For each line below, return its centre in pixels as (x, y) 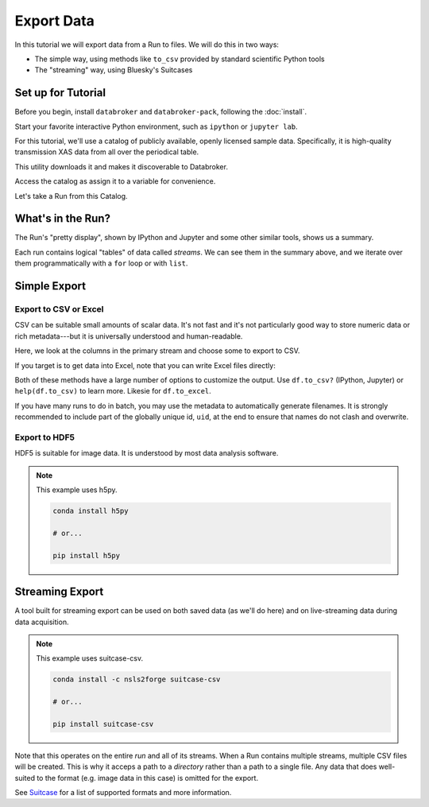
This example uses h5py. (77, 490)
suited (25, 778)
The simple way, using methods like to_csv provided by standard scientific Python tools (180, 59)
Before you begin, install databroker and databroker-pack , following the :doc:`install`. (161, 112)
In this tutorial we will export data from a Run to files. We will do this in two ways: (147, 45)
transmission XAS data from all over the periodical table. (107, 152)
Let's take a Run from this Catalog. (71, 196)
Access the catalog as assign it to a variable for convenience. (115, 181)
